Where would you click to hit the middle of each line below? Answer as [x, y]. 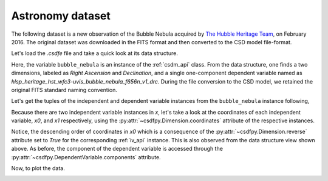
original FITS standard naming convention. [64, 90]
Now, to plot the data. [38, 168]
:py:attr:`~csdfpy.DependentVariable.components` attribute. [86, 157]
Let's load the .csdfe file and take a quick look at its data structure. [95, 53]
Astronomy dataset [61, 16]
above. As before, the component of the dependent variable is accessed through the [117, 149]
